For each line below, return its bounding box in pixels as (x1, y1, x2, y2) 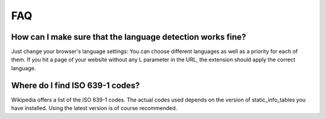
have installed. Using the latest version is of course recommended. (11, 105, 177, 112)
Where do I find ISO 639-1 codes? (11, 80, 140, 90)
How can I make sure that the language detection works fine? (11, 32, 247, 42)
